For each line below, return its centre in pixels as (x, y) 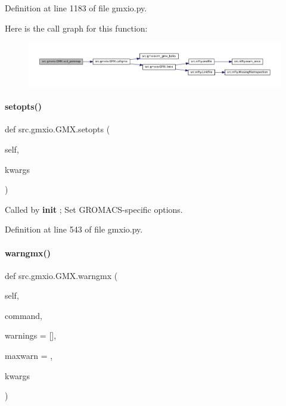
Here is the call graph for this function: (76, 28)
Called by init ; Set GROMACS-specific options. (94, 209)
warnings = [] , (31, 335)
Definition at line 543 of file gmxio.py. (74, 229)
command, (24, 315)
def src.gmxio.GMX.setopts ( (57, 129)
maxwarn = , (29, 356)
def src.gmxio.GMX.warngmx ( (61, 275)
